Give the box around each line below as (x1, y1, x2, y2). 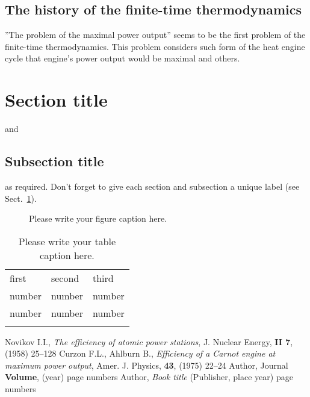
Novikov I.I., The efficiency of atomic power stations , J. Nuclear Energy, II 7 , (5, 335, 293, 348)
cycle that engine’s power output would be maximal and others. (5, 52, 240, 64)
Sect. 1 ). (5, 192, 37, 204)
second (51, 270, 79, 285)
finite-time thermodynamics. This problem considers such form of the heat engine (5, 40, 305, 52)
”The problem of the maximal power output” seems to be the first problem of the (5, 28, 306, 41)
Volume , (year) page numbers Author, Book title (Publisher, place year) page (5, 370, 293, 383)
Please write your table (18, 234, 116, 248)
